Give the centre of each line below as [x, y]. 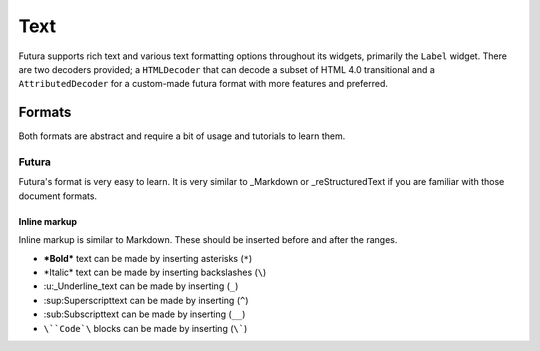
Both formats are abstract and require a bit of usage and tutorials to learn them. [182, 136]
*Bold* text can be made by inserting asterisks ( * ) [148, 258]
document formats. [58, 196]
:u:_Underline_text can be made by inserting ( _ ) [141, 286]
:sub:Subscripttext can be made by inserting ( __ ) [144, 314]
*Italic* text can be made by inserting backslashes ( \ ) [155, 272]
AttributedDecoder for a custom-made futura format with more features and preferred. [203, 84]
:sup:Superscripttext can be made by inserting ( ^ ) [146, 300]
